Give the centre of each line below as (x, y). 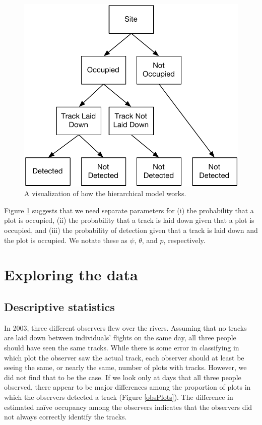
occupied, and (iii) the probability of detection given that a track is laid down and (131, 230)
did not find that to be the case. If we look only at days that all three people (123, 377)
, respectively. (184, 240)
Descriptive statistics (59, 306)
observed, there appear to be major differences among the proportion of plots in (127, 387)
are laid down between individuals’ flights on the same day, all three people (120, 338)
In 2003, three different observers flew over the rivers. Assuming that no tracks (125, 327)
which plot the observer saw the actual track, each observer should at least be (124, 357)
